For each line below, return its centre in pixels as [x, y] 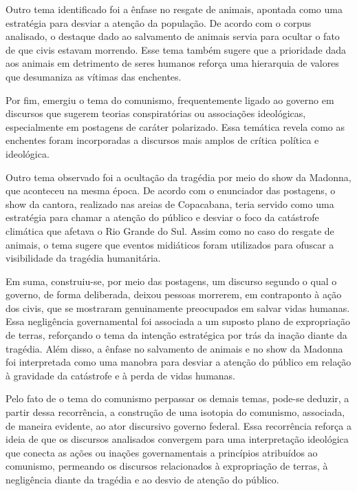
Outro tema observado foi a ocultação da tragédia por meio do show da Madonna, [178, 177]
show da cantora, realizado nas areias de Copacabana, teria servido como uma [170, 203]
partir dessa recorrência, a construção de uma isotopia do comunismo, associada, [175, 412]
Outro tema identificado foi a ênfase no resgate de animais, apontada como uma [174, 9]
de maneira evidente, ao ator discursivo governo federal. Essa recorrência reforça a [178, 425]
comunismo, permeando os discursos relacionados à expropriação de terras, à [167, 466]
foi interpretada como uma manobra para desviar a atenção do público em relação [178, 362]
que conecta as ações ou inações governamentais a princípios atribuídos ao [162, 452]
